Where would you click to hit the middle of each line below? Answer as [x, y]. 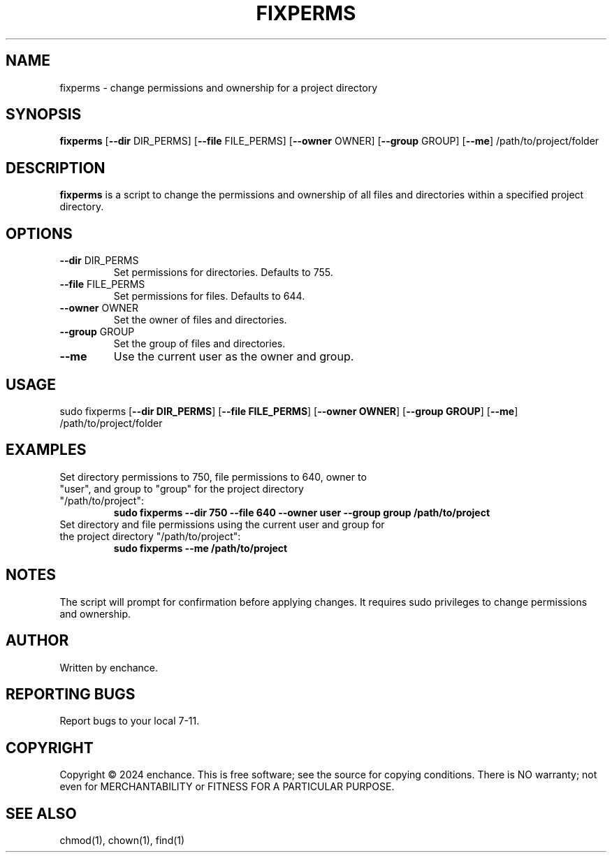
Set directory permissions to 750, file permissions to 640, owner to [213, 477]
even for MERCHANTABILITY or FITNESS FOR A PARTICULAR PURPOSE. [227, 787]
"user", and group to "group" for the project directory [182, 488]
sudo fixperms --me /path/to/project [201, 548]
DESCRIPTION [56, 168]
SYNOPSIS [44, 115]
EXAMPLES [46, 450]
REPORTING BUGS [71, 694]
